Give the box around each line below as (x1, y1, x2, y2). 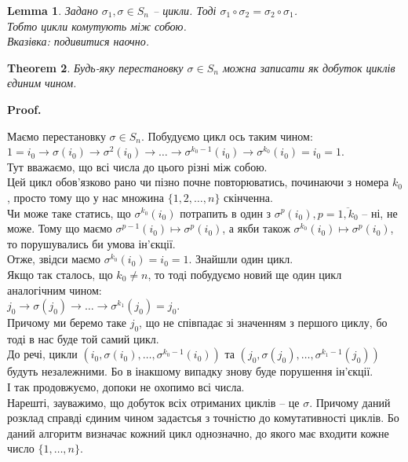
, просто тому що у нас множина (7, 189, 164, 205)
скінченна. (224, 189, 273, 205)
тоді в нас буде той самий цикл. (7, 330, 159, 346)
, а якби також (222, 220, 290, 236)
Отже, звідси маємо (7, 251, 101, 267)
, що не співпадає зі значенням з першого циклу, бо (139, 314, 388, 331)
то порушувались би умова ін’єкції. (7, 235, 176, 251)
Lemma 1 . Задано (7, 2, 98, 18)
